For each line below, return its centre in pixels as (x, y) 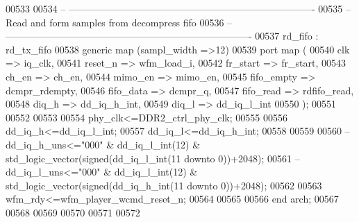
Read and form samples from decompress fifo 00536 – (119, 22)
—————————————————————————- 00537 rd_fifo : (162, 36)
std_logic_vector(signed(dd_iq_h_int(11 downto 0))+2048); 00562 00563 (164, 185)
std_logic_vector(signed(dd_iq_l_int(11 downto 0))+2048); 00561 (149, 158)
